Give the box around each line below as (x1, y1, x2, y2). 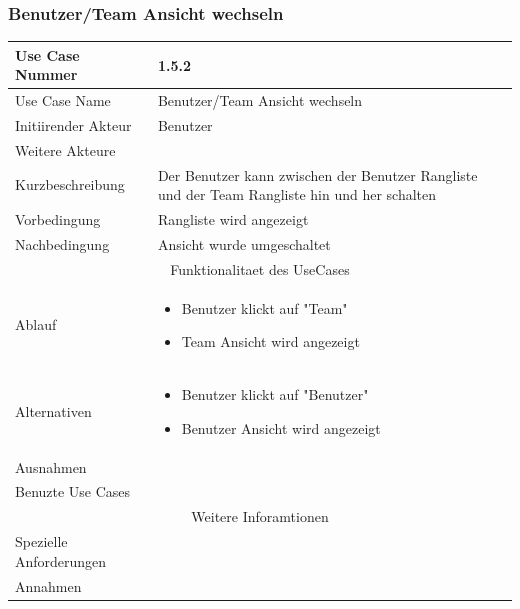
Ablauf (15, 314, 57, 335)
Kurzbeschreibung (15, 174, 125, 195)
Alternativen (15, 400, 92, 421)
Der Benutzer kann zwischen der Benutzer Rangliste (157, 164, 478, 185)
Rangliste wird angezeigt (157, 209, 309, 230)
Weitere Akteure (15, 139, 116, 160)
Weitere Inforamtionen (191, 506, 329, 527)
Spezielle (15, 531, 68, 552)
